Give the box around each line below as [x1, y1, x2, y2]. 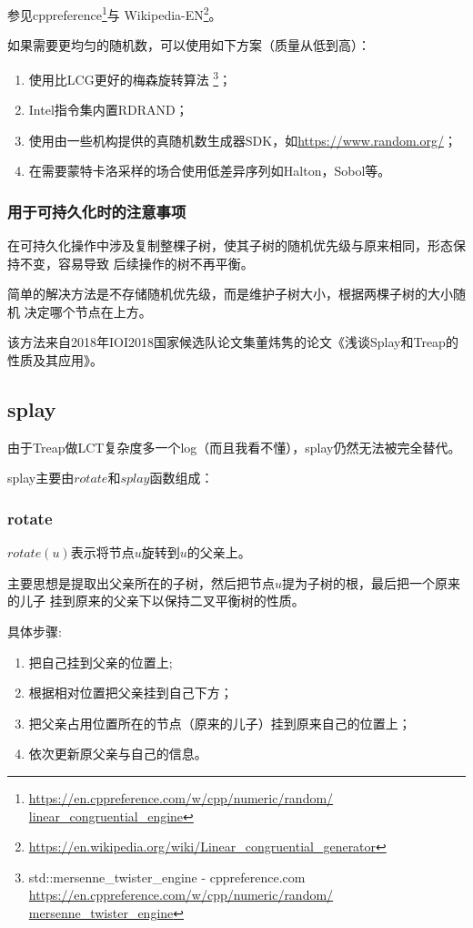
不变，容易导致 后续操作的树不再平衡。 [19, 253, 254, 272]
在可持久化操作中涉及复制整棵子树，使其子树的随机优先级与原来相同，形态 [7, 236, 453, 255]
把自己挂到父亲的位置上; [28, 652, 173, 671]
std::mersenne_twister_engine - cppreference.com [28, 867, 306, 886]
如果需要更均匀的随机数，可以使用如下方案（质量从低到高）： [7, 36, 370, 55]
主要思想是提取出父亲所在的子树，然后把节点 [7, 573, 275, 592]
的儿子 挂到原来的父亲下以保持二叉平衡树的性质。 [7, 591, 305, 610]
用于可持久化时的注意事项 [7, 199, 186, 222]
